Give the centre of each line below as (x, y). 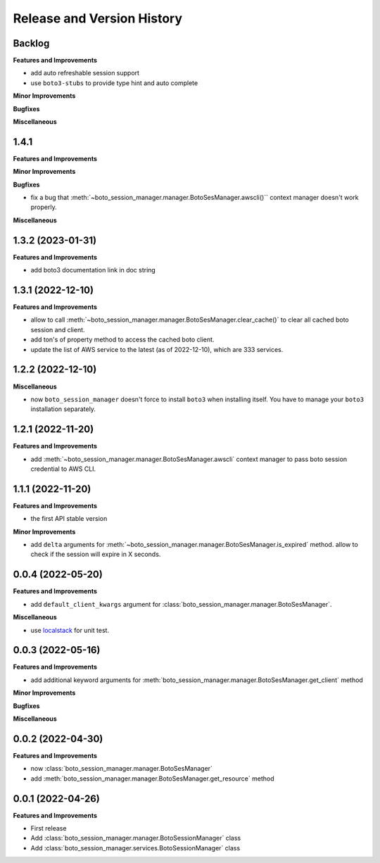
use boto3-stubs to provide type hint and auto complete (114, 83)
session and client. (58, 329)
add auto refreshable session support (85, 73)
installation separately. (63, 409)
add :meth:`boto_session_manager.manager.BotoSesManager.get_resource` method (152, 779)
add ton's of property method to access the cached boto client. (122, 340)
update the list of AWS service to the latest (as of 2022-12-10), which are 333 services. (157, 349)
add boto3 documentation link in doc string (93, 270)
